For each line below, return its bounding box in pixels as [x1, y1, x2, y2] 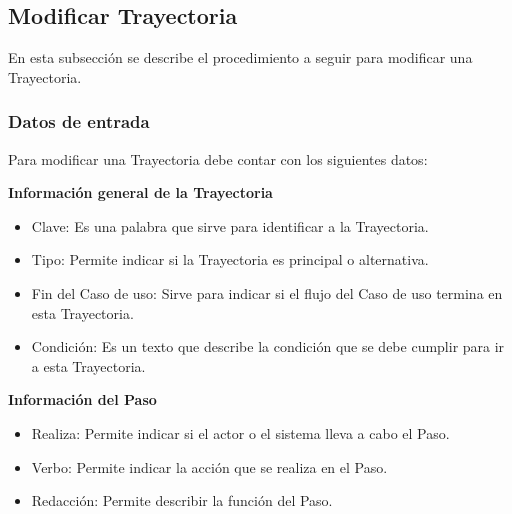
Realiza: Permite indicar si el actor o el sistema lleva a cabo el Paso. [31, 422, 450, 443]
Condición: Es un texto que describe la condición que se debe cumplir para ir [31, 336, 505, 357]
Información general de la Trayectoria [8, 182, 273, 203]
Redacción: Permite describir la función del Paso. [31, 490, 333, 511]
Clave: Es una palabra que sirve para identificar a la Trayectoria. [31, 215, 429, 236]
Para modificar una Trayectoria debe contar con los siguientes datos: [8, 148, 428, 169]
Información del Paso [8, 389, 157, 410]
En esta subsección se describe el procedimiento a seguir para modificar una [8, 47, 473, 68]
